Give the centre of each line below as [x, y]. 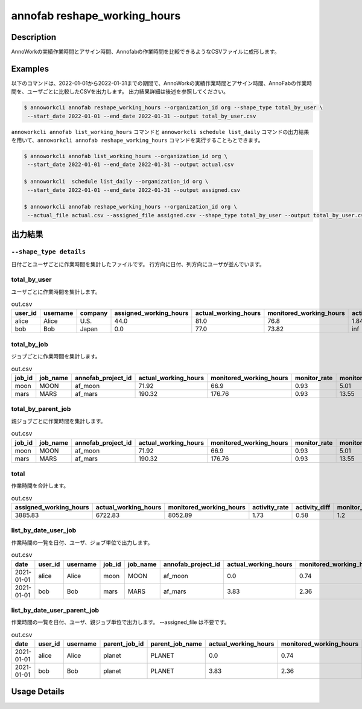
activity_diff [313, 507]
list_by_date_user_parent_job [55, 610]
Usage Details [38, 692]
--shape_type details [48, 252]
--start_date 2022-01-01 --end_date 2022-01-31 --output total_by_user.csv [142, 116]
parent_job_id [124, 644]
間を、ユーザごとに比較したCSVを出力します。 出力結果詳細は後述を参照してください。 [120, 92]
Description [34, 37]
